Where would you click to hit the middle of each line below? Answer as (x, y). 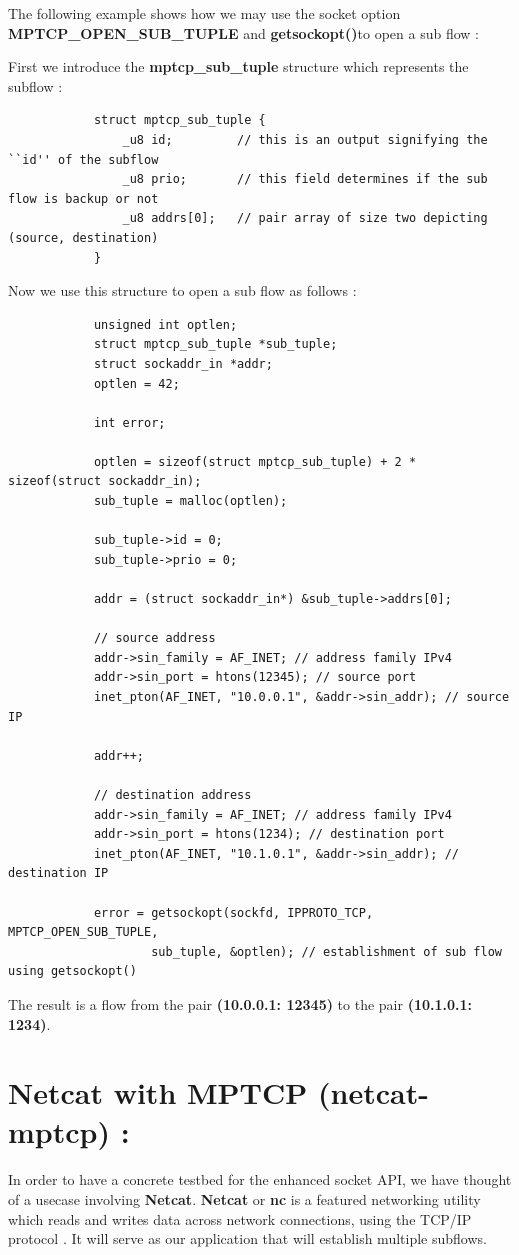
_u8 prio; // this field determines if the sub (305, 179)
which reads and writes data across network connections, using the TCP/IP (240, 1218)
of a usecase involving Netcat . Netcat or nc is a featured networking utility (244, 1199)
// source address (154, 638)
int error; (129, 422)
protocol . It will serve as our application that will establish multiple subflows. (247, 1238)
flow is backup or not (83, 198)
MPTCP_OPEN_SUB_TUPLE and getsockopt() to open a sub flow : (243, 32)
